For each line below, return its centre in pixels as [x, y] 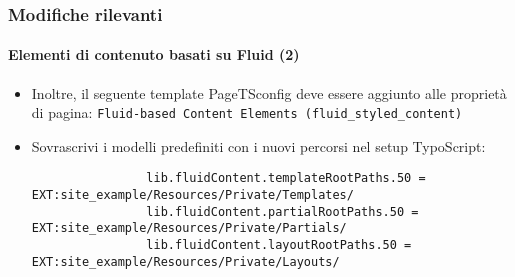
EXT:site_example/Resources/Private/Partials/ [189, 228]
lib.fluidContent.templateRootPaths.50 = [286, 178]
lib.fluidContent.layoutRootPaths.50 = [279, 245]
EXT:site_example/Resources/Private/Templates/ [192, 195]
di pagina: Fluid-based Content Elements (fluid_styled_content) [247, 112]
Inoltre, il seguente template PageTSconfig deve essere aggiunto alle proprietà [269, 92]
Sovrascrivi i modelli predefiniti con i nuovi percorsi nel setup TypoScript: [258, 145]
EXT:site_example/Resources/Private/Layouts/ [185, 261]
